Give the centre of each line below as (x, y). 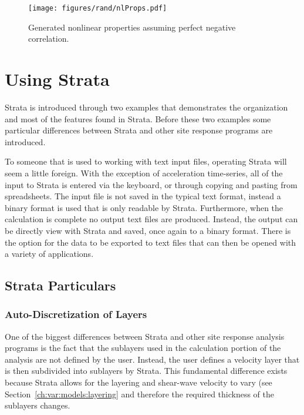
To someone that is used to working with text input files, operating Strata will (146, 161)
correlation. (49, 39)
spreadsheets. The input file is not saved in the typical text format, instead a (143, 196)
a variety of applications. (49, 254)
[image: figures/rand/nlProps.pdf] (98, 8)
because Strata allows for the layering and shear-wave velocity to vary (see (139, 382)
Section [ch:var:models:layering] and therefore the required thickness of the (140, 394)
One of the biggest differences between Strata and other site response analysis (145, 336)
